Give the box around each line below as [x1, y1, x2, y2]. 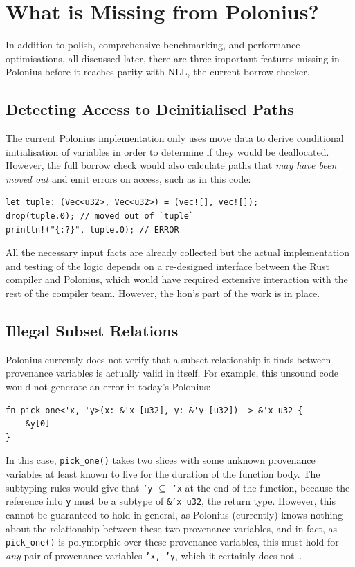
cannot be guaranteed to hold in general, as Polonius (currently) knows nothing [6, 507, 343, 521]
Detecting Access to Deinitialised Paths [6, 98, 294, 120]
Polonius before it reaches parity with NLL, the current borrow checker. [6, 64, 310, 79]
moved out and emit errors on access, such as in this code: [6, 171, 251, 186]
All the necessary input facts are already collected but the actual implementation [6, 245, 349, 260]
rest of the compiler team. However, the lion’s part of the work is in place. [6, 286, 320, 300]
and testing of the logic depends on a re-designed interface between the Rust [6, 258, 329, 273]
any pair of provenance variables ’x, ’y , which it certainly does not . [6, 548, 302, 562]
